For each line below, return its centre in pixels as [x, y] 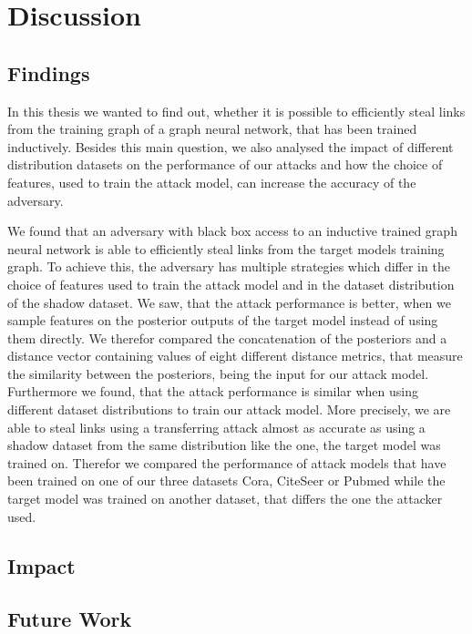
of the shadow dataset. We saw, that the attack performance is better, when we [229, 302]
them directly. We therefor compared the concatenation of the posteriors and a [227, 337]
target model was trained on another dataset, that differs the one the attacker [225, 499]
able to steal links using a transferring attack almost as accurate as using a [216, 427]
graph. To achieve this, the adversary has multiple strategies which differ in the [229, 266]
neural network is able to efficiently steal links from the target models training [226, 248]
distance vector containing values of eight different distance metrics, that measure [235, 356]
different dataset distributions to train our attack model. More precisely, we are [229, 409]
